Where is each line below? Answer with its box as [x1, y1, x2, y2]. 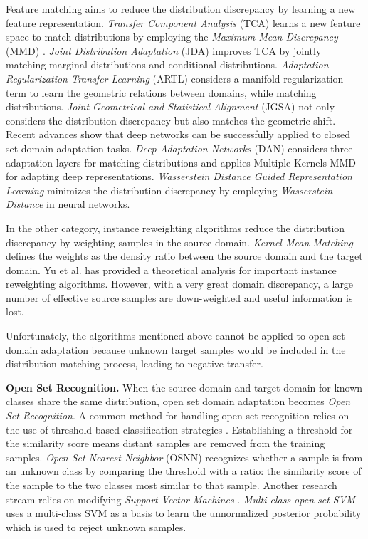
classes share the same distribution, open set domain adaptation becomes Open [6, 394, 351, 409]
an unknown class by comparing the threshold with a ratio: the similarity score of [6, 464, 362, 478]
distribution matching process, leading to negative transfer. [6, 356, 263, 371]
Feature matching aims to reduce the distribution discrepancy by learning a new [6, 1, 356, 16]
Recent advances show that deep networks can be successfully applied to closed [6, 127, 351, 142]
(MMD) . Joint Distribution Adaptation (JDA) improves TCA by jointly [6, 43, 322, 58]
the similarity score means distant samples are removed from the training [6, 436, 325, 451]
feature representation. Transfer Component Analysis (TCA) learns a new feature [6, 15, 361, 30]
